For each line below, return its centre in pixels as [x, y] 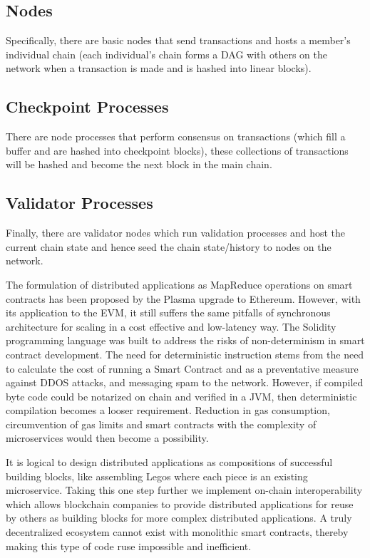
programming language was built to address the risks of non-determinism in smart [185, 340]
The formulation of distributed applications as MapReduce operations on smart [179, 284]
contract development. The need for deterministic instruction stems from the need [185, 354]
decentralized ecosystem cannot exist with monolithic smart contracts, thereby [177, 532]
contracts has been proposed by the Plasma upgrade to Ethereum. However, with [183, 298]
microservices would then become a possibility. [107, 438]
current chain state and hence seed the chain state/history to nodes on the [169, 246]
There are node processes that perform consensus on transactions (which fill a [176, 136]
